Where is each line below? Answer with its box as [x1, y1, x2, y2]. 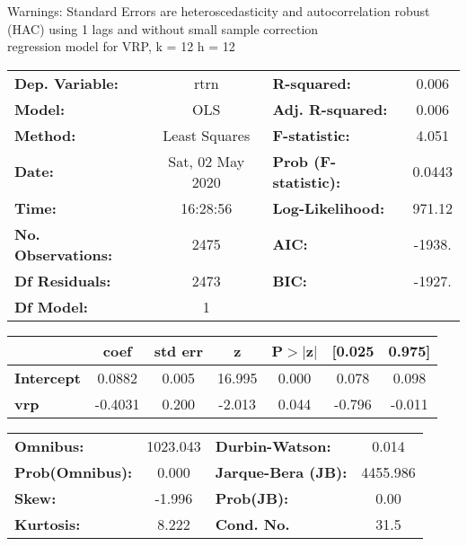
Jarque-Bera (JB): [215, 461, 348, 482]
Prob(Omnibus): [14, 461, 133, 482]
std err [154, 339, 203, 361]
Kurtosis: [14, 513, 81, 534]
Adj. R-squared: [272, 98, 388, 119]
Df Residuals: [14, 269, 111, 291]
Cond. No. [215, 513, 290, 534]
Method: [14, 124, 76, 145]
